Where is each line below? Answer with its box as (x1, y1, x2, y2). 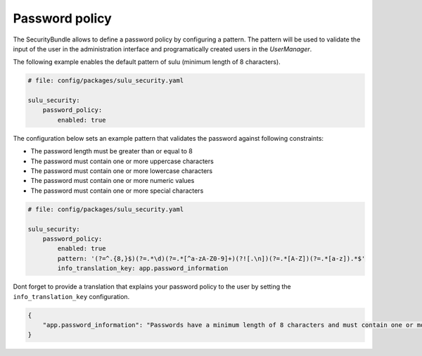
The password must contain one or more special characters (30, 186, 204, 195)
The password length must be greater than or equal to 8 (30, 147, 193, 155)
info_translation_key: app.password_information (57, 265, 229, 272)
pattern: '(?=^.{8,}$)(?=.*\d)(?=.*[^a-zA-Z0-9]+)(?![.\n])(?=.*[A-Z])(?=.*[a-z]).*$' (57, 254, 366, 262)
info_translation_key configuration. (13, 292, 130, 300)
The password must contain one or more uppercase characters (30, 157, 214, 165)
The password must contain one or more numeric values (30, 177, 195, 185)
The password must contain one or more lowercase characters (30, 167, 213, 175)
